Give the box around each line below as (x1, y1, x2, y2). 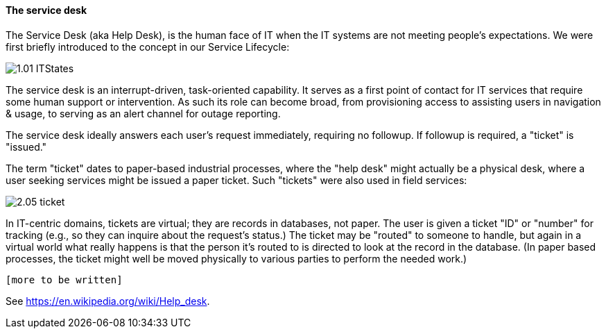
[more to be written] (6, 274, 123, 285)
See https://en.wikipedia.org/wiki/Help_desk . (6, 294, 210, 307)
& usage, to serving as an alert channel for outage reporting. (6, 107, 281, 119)
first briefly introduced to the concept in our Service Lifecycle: (6, 40, 290, 53)
